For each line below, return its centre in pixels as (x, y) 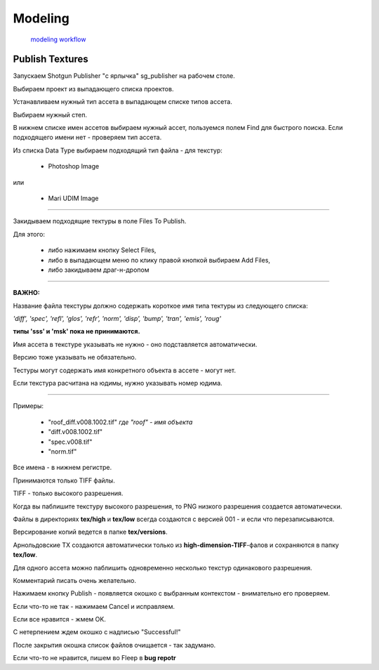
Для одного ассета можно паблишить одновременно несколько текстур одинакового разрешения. (162, 567)
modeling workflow (58, 39)
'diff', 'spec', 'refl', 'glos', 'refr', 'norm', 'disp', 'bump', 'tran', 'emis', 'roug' (117, 319)
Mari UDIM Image (73, 198)
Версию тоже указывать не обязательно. (75, 357)
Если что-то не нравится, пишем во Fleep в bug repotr (94, 658)
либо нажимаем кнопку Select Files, (102, 250)
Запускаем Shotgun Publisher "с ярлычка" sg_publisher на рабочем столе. (124, 76)
